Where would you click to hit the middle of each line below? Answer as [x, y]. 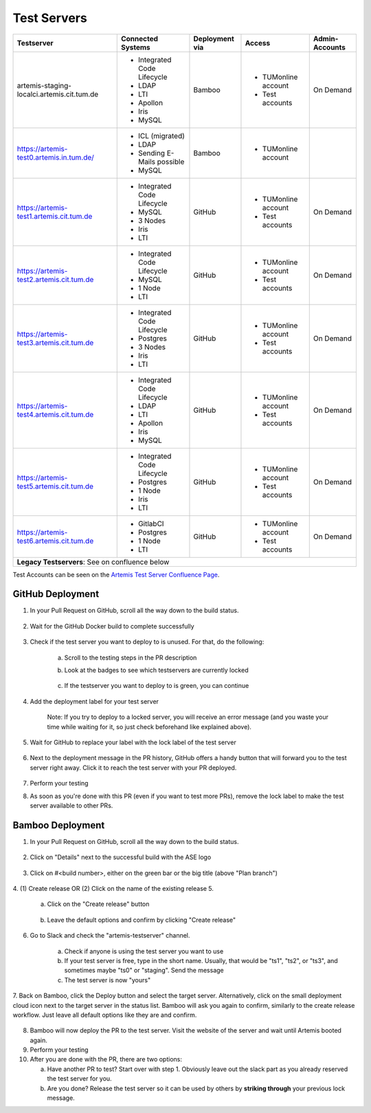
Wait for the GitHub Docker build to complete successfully [112, 626]
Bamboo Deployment [59, 825]
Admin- [326, 39]
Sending [151, 153]
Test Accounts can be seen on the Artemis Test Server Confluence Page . [116, 574]
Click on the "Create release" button [98, 904]
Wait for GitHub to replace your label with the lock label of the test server [133, 742]
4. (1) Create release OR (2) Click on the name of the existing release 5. [113, 888]
